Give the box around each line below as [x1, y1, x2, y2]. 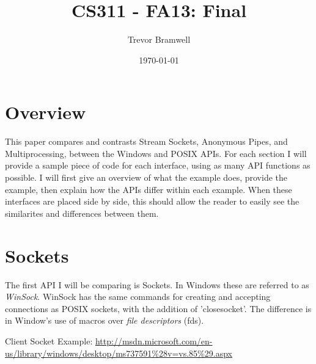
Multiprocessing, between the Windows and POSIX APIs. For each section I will [5, 147, 307, 159]
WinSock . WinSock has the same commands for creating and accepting [5, 290, 271, 303]
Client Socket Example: [5, 334, 93, 347]
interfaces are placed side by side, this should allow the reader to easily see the [5, 195, 299, 208]
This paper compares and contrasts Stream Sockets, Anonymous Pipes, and [5, 135, 288, 148]
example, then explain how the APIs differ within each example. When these [5, 183, 292, 195]
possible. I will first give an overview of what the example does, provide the [5, 171, 288, 184]
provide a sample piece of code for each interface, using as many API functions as [5, 159, 310, 172]
